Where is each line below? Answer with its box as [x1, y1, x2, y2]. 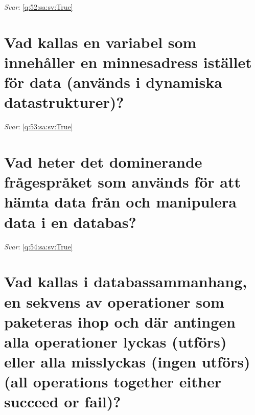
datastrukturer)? [4, 91, 124, 112]
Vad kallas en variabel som [4, 31, 197, 52]
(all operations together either [4, 371, 221, 392]
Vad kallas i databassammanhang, [4, 271, 247, 292]
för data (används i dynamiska [4, 72, 222, 93]
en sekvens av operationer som [4, 291, 224, 312]
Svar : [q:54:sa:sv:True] [4, 241, 73, 251]
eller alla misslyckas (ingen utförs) [4, 351, 250, 372]
